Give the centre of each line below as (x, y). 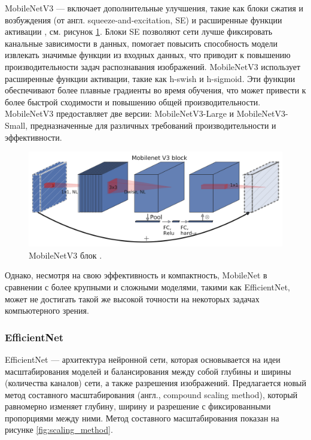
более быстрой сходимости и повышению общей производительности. (133, 101)
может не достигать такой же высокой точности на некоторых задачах (132, 298)
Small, (16, 125)
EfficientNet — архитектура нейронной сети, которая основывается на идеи (143, 359)
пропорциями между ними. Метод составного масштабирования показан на (142, 418)
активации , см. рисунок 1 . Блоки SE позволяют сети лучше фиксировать (139, 31)
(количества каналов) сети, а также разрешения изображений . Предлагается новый (156, 383)
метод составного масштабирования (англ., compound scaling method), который (151, 394)
